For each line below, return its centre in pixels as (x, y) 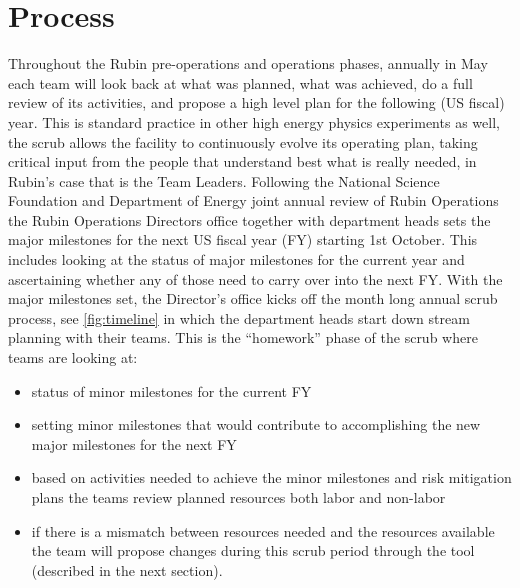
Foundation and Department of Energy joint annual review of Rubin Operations (253, 200)
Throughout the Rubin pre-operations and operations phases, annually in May (248, 63)
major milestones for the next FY (134, 443)
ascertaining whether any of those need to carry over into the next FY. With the (255, 278)
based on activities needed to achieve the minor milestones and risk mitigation (271, 477)
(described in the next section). (127, 569)
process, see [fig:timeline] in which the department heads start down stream (239, 317)
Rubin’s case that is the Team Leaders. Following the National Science (224, 180)
